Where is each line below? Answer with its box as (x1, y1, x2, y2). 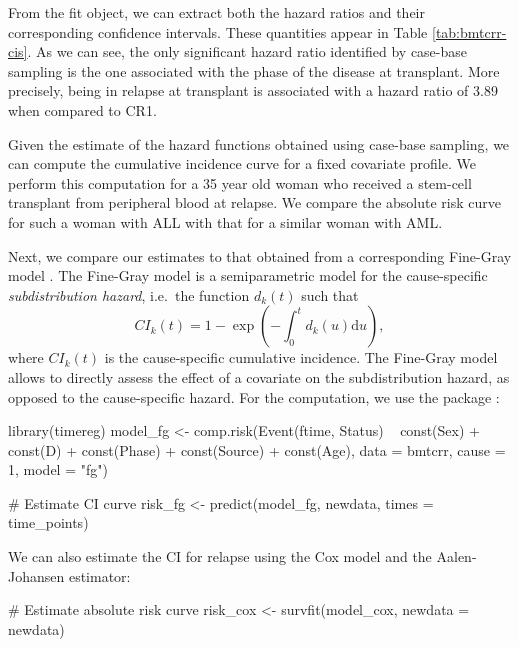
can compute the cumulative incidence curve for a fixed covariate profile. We (8, 153, 476, 174)
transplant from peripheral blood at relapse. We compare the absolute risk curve (8, 192, 501, 213)
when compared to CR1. (8, 99, 157, 120)
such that (301, 284, 359, 305)
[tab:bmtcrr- (431, 21, 507, 42)
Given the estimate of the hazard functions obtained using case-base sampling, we (8, 133, 510, 154)
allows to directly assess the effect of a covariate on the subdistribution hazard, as (8, 366, 510, 387)
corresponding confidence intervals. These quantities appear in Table (8, 21, 428, 42)
